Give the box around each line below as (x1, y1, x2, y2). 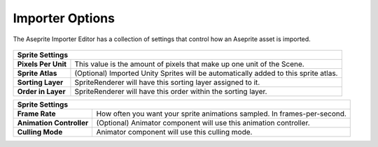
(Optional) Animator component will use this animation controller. (96, 118, 311, 127)
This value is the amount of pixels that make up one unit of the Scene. (74, 59, 304, 69)
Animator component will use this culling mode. (96, 127, 253, 137)
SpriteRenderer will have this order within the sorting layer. (74, 86, 267, 96)
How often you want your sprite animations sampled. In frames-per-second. (96, 109, 346, 118)
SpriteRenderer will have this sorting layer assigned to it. (74, 77, 260, 87)
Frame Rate (17, 109, 56, 118)
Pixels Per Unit (17, 59, 66, 69)
